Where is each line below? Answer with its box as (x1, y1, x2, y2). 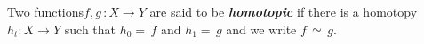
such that (64, 19, 116, 38)
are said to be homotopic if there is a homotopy (149, 3, 418, 20)
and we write (226, 19, 297, 38)
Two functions (7, 3, 84, 20)
